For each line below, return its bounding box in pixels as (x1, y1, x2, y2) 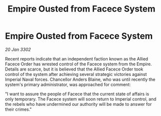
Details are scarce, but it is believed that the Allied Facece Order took (5, 66, 144, 72)
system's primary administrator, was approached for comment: (5, 81, 131, 87)
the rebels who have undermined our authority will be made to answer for (5, 101, 152, 107)
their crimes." (5, 106, 32, 112)
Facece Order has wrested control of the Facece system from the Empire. (5, 61, 152, 67)
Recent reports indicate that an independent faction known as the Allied (5, 56, 148, 61)
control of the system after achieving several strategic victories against (5, 71, 147, 77)
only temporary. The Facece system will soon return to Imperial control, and (5, 96, 157, 102)
